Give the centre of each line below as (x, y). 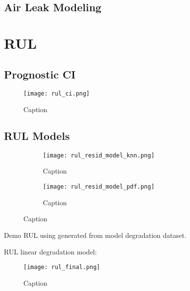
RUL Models (37, 136)
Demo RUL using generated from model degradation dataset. (95, 235)
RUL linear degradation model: (50, 251)
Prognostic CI (40, 74)
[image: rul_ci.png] (57, 94)
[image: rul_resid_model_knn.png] (99, 155)
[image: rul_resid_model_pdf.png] (99, 187)
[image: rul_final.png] (62, 267)
